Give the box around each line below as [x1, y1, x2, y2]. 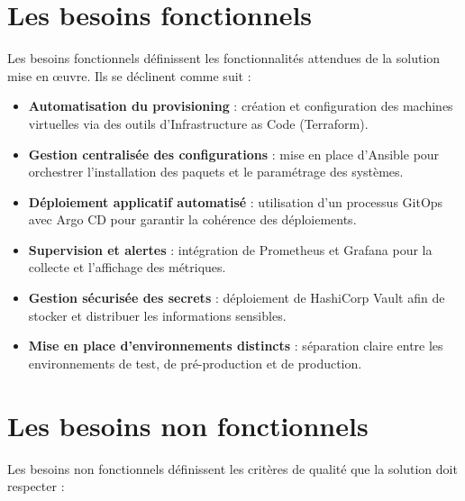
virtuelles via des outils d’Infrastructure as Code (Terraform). [28, 114, 369, 132]
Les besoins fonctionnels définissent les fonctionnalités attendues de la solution [7, 49, 441, 68]
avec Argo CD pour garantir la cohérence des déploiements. [28, 210, 357, 229]
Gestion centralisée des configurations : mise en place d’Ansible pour [28, 144, 440, 163]
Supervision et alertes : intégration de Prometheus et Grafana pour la [28, 240, 433, 259]
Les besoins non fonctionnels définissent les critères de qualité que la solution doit [7, 459, 458, 478]
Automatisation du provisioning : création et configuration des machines [28, 96, 453, 115]
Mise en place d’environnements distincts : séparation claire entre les [28, 336, 443, 355]
